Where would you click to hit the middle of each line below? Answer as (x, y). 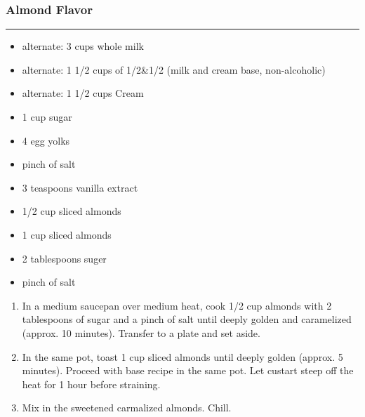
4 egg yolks (46, 140)
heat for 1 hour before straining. (91, 384)
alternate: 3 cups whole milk (83, 46)
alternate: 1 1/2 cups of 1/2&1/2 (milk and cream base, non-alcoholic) (174, 69)
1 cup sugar (47, 117)
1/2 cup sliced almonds (72, 211)
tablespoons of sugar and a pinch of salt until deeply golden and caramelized (187, 319)
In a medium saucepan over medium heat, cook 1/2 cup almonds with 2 (177, 305)
